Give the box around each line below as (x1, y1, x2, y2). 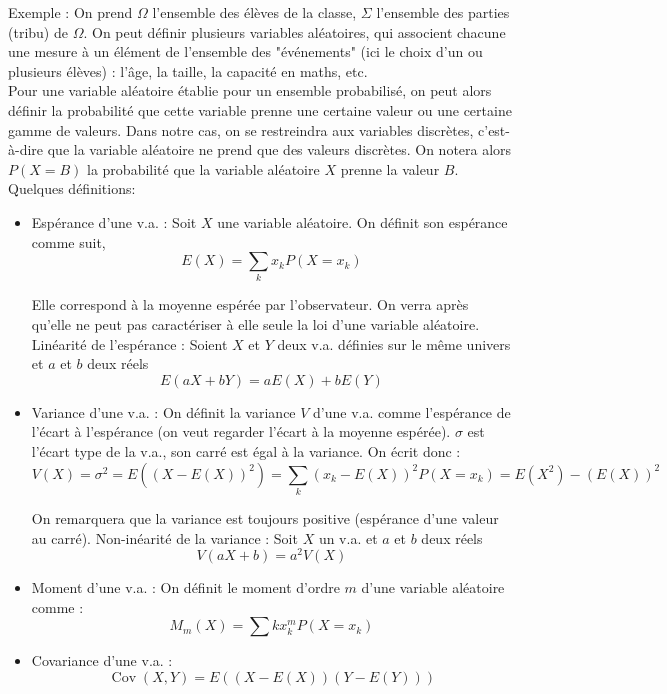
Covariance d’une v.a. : (31, 650, 173, 671)
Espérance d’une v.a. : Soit (31, 211, 197, 232)
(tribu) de (8, 21, 68, 42)
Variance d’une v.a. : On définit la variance (31, 401, 296, 422)
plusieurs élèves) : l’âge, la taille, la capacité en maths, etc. (8, 60, 368, 81)
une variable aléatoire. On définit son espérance (217, 211, 508, 232)
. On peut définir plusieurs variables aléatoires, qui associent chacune (83, 21, 506, 42)
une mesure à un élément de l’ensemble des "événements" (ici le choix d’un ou (8, 41, 483, 62)
